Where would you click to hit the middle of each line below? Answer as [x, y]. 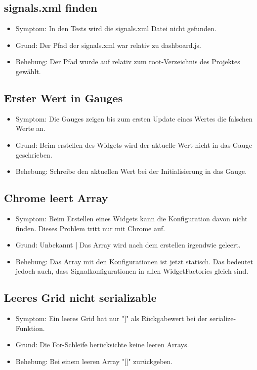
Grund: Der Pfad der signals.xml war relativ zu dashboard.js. [108, 45]
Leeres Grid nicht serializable [80, 298]
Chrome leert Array [56, 198]
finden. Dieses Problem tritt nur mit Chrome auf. [90, 228]
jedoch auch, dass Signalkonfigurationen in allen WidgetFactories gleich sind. [132, 271]
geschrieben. [34, 154]
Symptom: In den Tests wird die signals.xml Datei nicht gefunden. [116, 28]
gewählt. [28, 71]
